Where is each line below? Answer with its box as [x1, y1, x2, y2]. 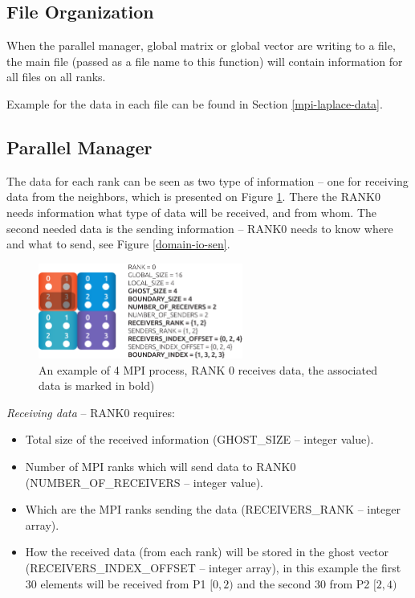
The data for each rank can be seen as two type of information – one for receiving [6, 172, 409, 189]
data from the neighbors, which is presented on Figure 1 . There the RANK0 [6, 188, 380, 205]
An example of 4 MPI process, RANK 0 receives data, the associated [39, 361, 377, 378]
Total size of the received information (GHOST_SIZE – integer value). [25, 431, 374, 448]
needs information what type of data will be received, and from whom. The [6, 203, 377, 220]
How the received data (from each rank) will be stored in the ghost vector [25, 543, 389, 560]
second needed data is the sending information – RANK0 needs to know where [6, 219, 393, 236]
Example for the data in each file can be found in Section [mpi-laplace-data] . [6, 95, 383, 112]
